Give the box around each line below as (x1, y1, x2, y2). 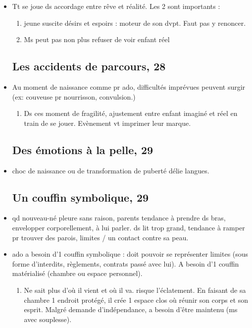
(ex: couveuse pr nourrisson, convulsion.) (12, 91, 136, 102)
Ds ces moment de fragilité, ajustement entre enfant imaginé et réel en (24, 108, 238, 118)
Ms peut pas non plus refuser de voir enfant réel (24, 34, 170, 45)
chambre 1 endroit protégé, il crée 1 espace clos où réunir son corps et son (24, 294, 249, 305)
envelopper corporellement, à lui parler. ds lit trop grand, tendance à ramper (12, 222, 245, 232)
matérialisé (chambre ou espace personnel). (12, 268, 143, 278)
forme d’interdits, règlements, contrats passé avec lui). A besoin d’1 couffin (12, 258, 239, 269)
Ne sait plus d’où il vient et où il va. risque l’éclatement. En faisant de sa (24, 284, 246, 295)
